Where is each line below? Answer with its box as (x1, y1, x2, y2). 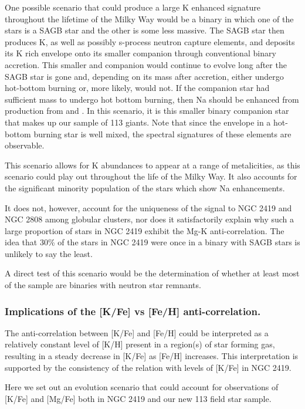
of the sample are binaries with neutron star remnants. (5, 279, 201, 291)
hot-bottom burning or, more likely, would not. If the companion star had (5, 82, 270, 94)
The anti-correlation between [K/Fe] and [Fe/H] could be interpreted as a (5, 326, 269, 339)
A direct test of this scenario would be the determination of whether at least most (5, 267, 300, 279)
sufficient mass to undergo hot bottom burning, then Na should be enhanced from (5, 93, 299, 105)
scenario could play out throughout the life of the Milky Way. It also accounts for (5, 170, 297, 182)
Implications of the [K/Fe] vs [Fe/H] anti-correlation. (5, 303, 261, 318)
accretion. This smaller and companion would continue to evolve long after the (5, 58, 287, 70)
